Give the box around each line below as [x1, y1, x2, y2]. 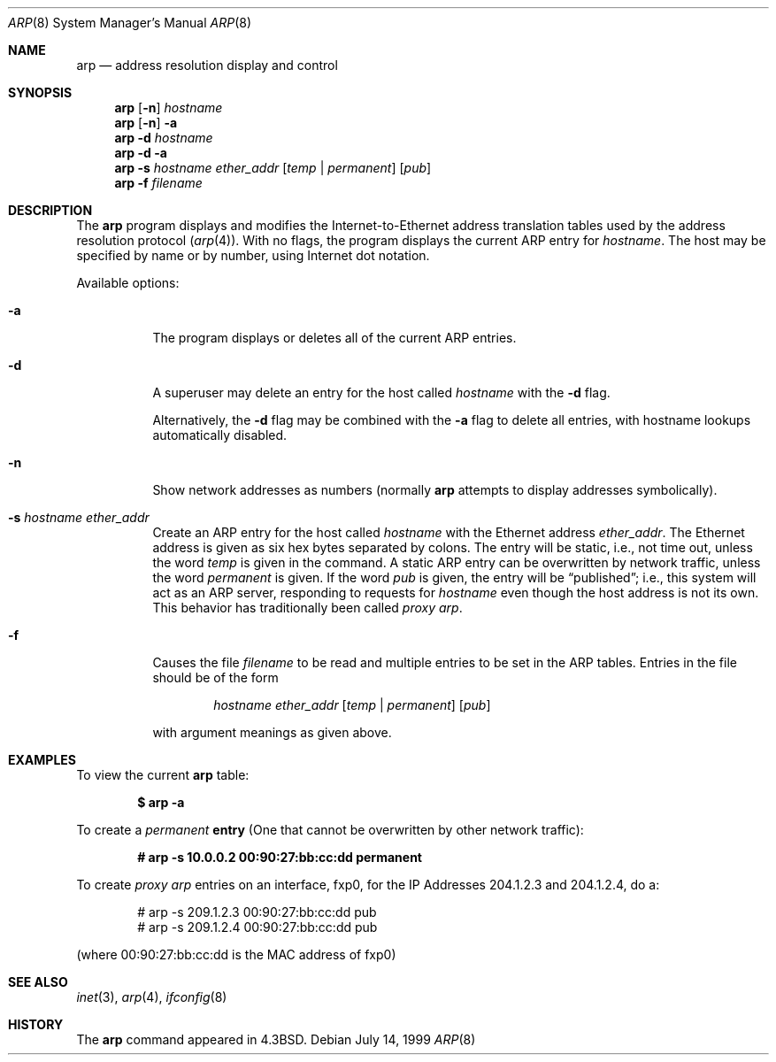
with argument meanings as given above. [152, 725, 392, 740]
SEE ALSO [8, 974, 68, 989]
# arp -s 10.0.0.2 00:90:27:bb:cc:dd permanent [137, 850, 422, 865]
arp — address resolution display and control [76, 58, 338, 73]
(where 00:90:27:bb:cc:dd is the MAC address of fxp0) [76, 947, 396, 962]
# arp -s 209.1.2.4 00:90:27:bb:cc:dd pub [137, 920, 378, 935]
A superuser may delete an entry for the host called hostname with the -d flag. [152, 385, 611, 400]
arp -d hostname [114, 130, 213, 145]
